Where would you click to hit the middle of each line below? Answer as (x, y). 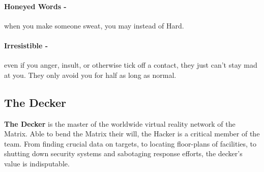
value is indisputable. (37, 163)
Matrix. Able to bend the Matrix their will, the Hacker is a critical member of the (132, 134)
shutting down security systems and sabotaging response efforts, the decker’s (123, 153)
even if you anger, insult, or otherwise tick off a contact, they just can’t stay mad (131, 65)
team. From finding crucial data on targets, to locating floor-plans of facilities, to (130, 143)
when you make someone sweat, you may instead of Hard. (94, 25)
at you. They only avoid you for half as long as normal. (90, 75)
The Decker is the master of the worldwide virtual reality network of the (120, 123)
